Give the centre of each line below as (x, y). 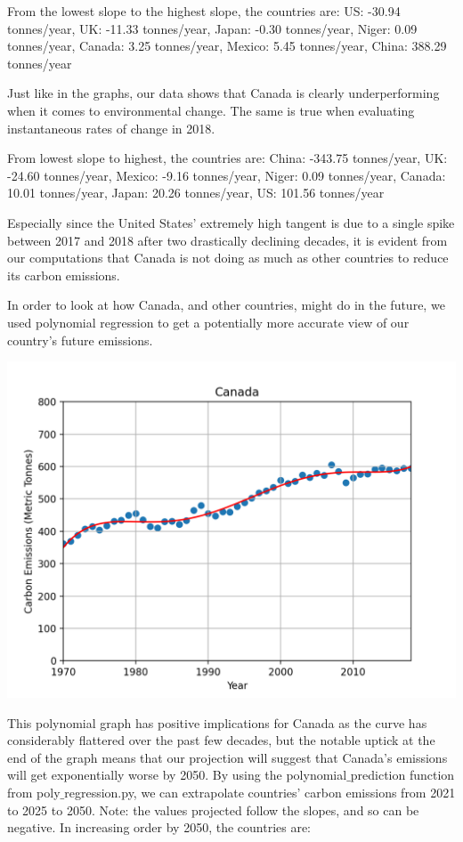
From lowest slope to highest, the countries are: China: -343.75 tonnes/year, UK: (227, 158)
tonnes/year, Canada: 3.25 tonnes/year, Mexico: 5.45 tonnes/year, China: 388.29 (227, 46)
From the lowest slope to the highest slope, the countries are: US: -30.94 (204, 11)
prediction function (402, 775)
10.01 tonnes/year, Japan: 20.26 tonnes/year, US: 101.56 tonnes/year (196, 193)
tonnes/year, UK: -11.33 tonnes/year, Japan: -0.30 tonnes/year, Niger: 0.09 (212, 28)
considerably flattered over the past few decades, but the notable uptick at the (221, 740)
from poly (34, 793)
